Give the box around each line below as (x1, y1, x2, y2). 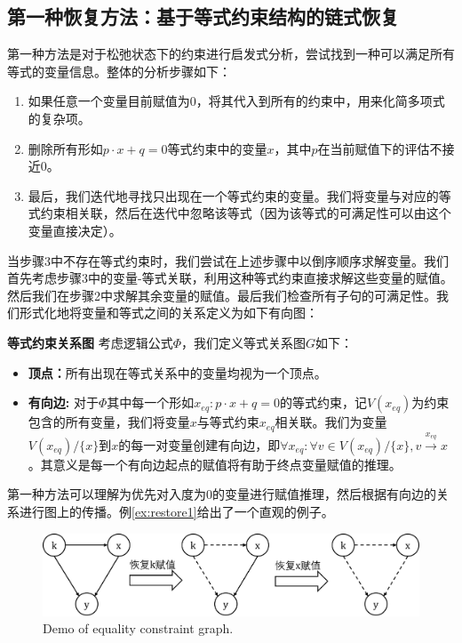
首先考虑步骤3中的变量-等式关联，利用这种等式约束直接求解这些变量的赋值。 (7, 269, 453, 287)
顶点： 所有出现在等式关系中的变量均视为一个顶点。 (28, 363, 327, 382)
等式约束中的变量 (167, 139, 267, 157)
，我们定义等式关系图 (181, 333, 307, 351)
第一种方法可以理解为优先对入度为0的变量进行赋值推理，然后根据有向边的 (7, 485, 436, 503)
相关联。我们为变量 (275, 413, 387, 431)
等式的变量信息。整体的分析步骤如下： (7, 61, 231, 80)
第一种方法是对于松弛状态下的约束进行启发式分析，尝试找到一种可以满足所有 (7, 44, 455, 63)
